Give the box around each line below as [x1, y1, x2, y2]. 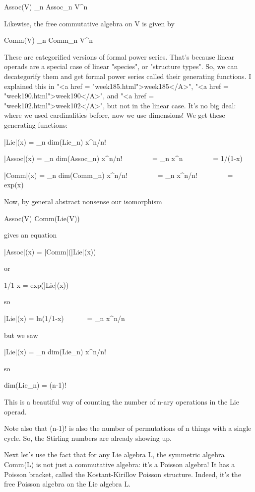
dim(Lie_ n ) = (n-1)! [4, 380, 66, 390]
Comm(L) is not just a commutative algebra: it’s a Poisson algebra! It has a [4, 459, 235, 469]
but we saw [4, 329, 38, 340]
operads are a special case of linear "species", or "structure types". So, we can [4, 61, 238, 72]
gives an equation [4, 230, 57, 240]
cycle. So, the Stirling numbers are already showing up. [4, 432, 172, 443]
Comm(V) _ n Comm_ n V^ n [4, 35, 93, 45]
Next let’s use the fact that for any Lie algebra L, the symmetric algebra [4, 449, 225, 460]
